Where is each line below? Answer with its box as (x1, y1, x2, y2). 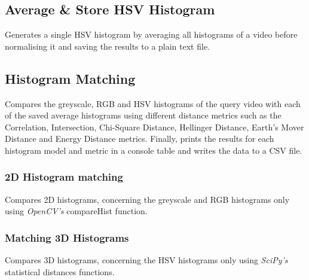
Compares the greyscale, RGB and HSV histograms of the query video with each (5, 97, 301, 109)
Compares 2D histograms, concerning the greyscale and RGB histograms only (5, 193, 290, 205)
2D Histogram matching (5, 169, 123, 184)
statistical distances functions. (5, 265, 115, 278)
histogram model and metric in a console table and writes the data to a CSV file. (5, 144, 302, 156)
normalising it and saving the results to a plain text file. (5, 39, 210, 52)
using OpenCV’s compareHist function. (5, 205, 148, 217)
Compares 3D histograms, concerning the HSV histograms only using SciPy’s (5, 254, 288, 266)
